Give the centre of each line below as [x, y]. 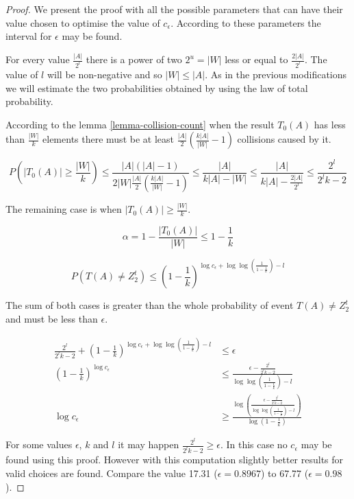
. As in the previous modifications [276, 74]
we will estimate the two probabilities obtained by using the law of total [157, 88]
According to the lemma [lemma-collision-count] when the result [140, 124]
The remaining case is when [64, 209]
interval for [29, 36]
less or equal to [256, 59]
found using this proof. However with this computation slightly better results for [175, 460]
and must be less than [52, 318]
